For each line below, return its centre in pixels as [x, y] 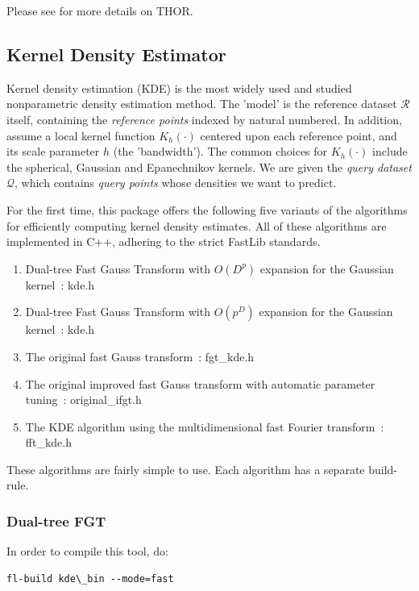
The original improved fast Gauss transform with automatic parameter [200, 383]
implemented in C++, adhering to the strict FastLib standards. [164, 241]
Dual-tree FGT [56, 521]
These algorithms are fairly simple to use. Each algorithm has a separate [186, 469]
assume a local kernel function [81, 135]
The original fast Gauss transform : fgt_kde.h [140, 356]
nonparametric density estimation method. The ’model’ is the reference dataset [202, 104]
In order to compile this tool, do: [87, 551]
